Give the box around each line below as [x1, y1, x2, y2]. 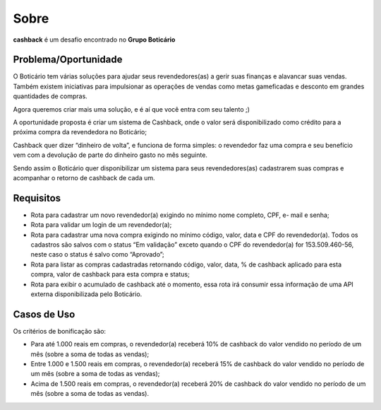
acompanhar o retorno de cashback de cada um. [13, 173, 155, 182]
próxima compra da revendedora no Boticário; [13, 128, 147, 136]
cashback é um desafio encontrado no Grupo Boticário [13, 35, 176, 44]
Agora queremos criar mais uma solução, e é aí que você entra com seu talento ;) [13, 105, 250, 113]
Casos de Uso [13, 308, 75, 320]
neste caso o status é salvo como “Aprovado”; [30, 250, 165, 259]
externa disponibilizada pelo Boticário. [30, 290, 143, 298]
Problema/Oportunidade [13, 54, 123, 66]
